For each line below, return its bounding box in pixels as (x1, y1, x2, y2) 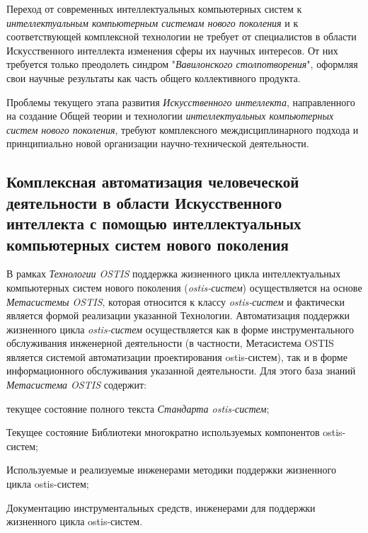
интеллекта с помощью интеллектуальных (6, 212, 301, 234)
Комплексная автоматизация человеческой (6, 171, 299, 193)
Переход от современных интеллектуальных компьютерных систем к (6, 1, 302, 16)
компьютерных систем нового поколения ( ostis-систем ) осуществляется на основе (6, 280, 362, 294)
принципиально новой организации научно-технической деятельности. (6, 136, 309, 151)
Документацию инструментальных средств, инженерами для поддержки (6, 500, 316, 515)
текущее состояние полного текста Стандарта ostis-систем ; (6, 401, 270, 415)
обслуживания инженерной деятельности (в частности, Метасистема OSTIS (6, 336, 334, 350)
